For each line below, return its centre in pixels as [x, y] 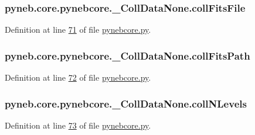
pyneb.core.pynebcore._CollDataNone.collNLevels [126, 103]
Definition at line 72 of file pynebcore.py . [78, 77]
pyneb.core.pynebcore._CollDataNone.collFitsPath [127, 55]
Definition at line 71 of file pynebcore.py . [78, 30]
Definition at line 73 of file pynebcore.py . [78, 125]
